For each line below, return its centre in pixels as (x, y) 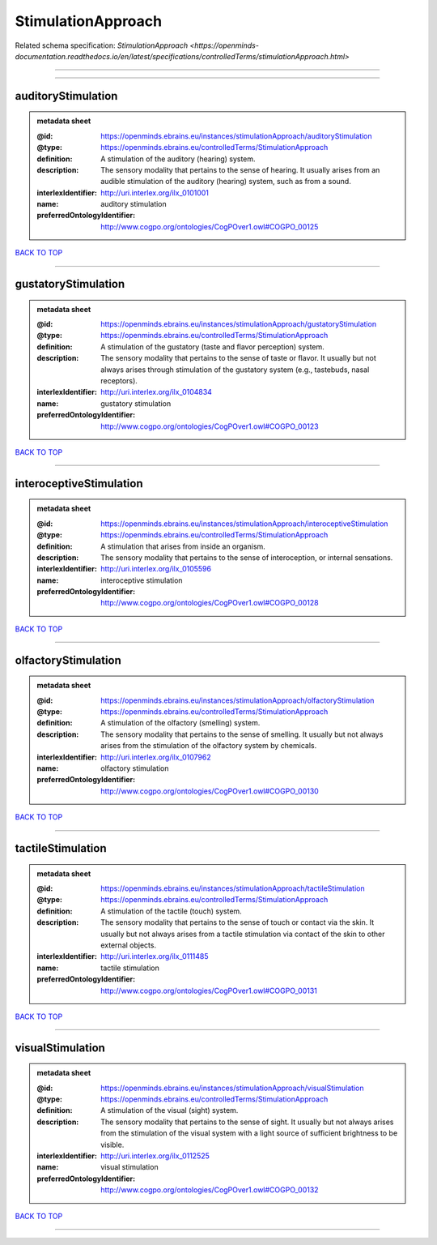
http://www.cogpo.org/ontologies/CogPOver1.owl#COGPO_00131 (209, 990)
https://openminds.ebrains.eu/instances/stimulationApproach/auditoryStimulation (236, 136)
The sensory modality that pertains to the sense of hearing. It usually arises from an (240, 169)
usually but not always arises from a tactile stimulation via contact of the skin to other (243, 934)
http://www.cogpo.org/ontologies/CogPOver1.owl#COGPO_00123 (210, 426)
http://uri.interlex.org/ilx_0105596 (156, 569)
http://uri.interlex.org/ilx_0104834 (156, 392)
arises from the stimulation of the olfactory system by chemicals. (209, 746)
